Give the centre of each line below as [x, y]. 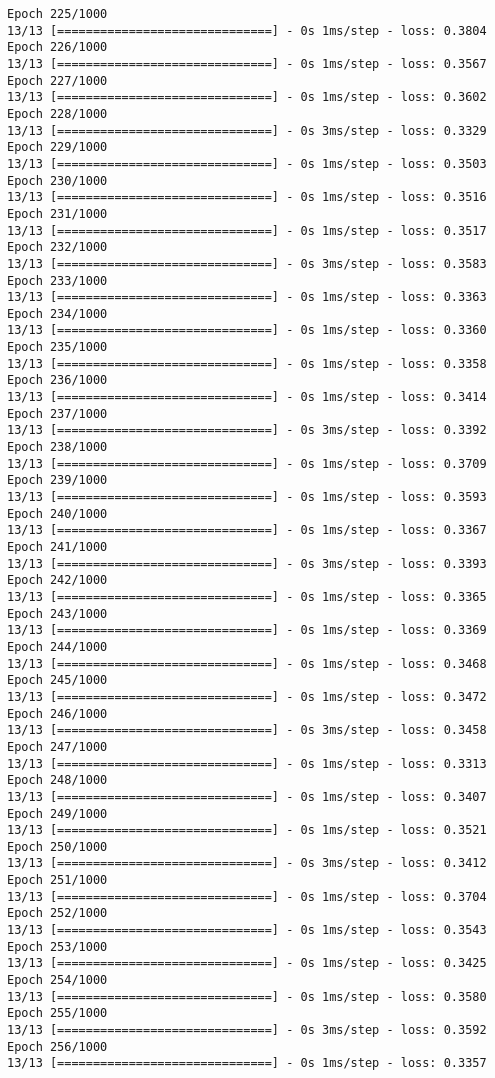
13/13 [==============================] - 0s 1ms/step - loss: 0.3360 [247, 330]
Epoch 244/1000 [57, 646]
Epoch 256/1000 [57, 1046]
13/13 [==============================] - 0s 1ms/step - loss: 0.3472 [247, 696]
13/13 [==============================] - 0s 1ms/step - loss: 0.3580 [247, 996]
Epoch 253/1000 [57, 946]
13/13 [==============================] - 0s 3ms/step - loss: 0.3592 [247, 1030]
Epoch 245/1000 [57, 680]
